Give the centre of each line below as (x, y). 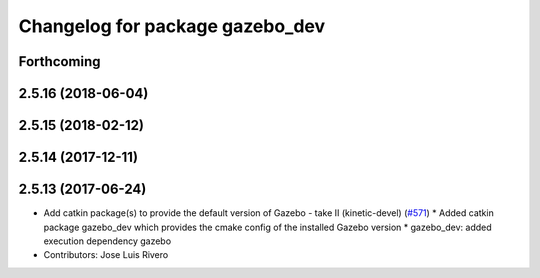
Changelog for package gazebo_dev (172, 26)
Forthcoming (59, 61)
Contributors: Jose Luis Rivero (106, 255)
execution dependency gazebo (107, 241)
